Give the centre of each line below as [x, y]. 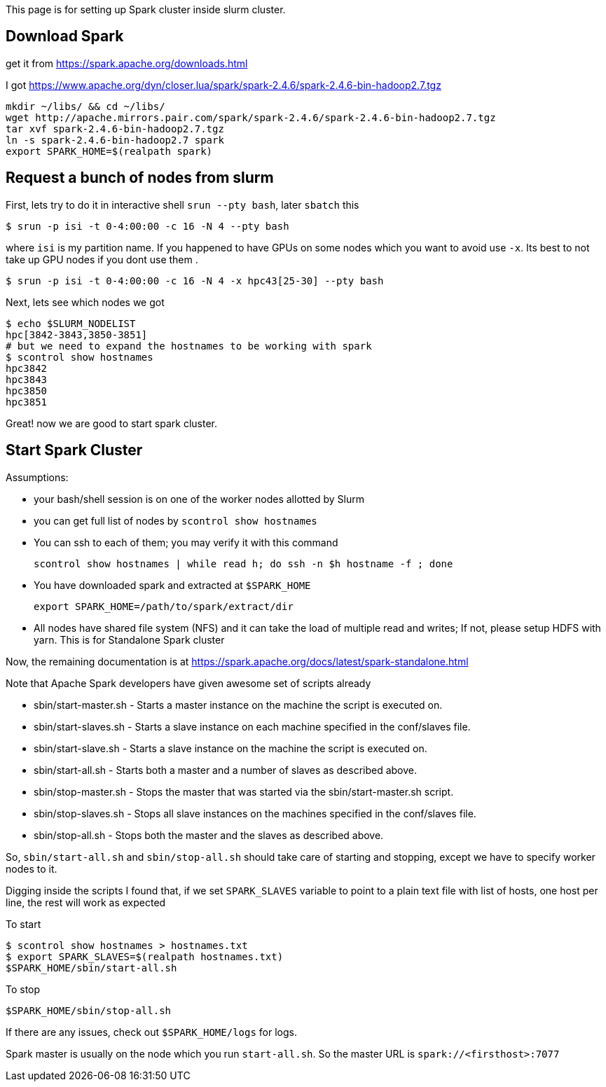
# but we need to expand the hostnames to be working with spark [189, 346]
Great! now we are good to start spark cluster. [112, 423]
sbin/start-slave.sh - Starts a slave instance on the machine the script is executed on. [230, 748]
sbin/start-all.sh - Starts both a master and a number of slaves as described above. [226, 770]
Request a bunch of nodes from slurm [140, 178]
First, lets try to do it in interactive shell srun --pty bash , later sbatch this [183, 205]
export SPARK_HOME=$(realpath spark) [109, 151]
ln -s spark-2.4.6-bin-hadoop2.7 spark [115, 140]
